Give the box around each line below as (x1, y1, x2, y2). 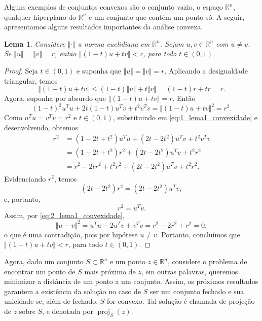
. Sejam (160, 38, 184, 49)
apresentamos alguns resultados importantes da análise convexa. (4, 21, 203, 32)
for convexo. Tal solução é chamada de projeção (107, 296, 255, 306)
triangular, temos (4, 75, 58, 86)
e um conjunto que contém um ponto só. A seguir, (89, 11, 245, 22)
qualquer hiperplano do (4, 11, 77, 22)
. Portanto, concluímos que (157, 229, 240, 239)
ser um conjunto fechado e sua (150, 286, 244, 296)
